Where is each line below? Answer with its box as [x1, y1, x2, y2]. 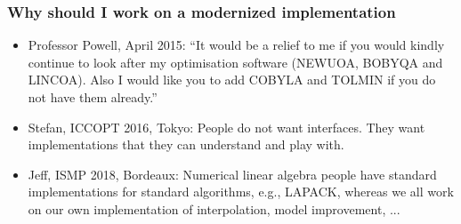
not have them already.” [28, 88, 158, 106]
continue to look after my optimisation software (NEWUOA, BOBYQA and [28, 52, 443, 71]
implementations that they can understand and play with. [28, 135, 344, 154]
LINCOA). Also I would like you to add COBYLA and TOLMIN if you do [28, 70, 436, 89]
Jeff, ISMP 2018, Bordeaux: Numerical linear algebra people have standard [28, 164, 437, 183]
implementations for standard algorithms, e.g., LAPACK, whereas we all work [28, 182, 454, 201]
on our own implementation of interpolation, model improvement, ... [28, 199, 400, 218]
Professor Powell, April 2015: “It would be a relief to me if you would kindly [28, 36, 445, 54]
